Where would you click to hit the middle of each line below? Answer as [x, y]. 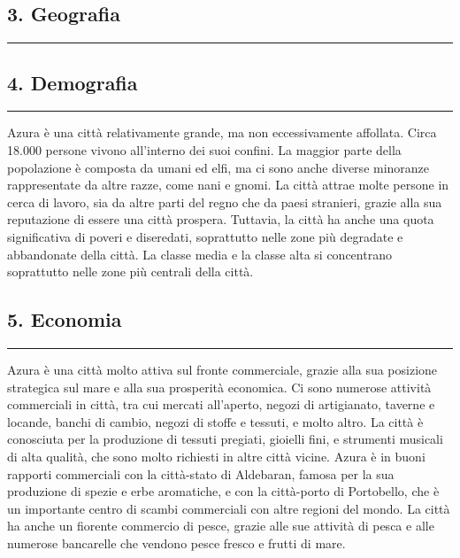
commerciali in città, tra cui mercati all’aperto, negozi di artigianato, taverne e [221, 404]
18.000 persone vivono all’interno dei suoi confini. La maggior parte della [204, 150]
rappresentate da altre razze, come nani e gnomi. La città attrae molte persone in [228, 185]
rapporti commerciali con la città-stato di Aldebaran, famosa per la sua [201, 473]
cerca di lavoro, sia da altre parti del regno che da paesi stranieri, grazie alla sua [225, 201]
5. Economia [65, 319]
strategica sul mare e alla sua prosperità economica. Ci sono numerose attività [219, 387]
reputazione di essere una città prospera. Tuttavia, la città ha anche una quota [221, 219]
